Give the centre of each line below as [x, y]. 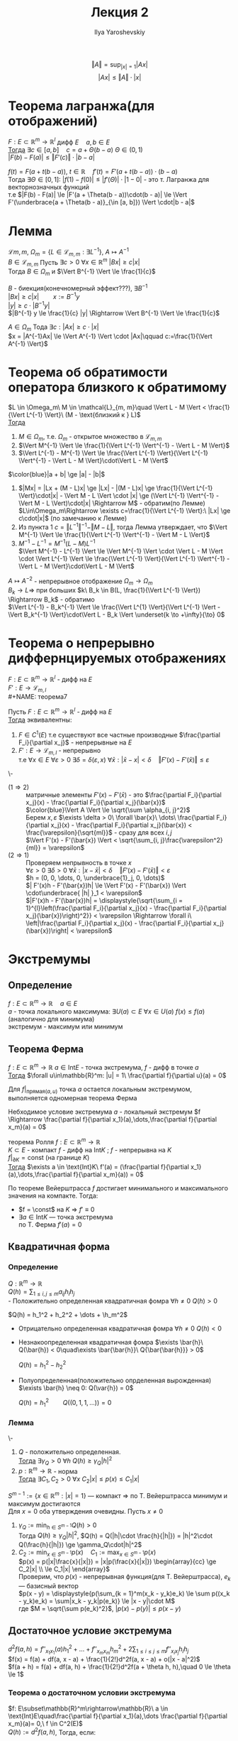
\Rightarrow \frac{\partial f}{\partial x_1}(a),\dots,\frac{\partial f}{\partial [113, 1119]
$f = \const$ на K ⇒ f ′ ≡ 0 [56, 1209]
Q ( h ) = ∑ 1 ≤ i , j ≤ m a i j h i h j [41, 1292]
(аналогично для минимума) [51, 1019]
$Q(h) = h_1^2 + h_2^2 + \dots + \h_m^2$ [68, 1315]
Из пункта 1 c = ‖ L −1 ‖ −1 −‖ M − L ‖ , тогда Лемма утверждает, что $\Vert [123, 526]
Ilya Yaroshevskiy [120, 32]
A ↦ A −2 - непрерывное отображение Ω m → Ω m [80, 581]
